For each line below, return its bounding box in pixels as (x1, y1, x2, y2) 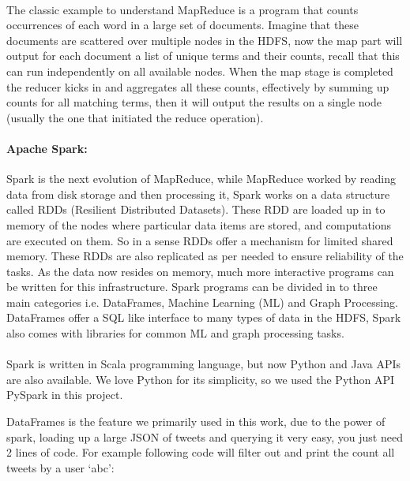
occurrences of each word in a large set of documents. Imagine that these (6, 17, 359, 33)
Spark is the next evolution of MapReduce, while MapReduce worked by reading (6, 170, 396, 187)
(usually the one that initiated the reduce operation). (6, 109, 264, 125)
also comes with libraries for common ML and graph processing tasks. (6, 325, 344, 341)
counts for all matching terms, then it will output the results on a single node (6, 94, 382, 110)
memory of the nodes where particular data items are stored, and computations (6, 216, 392, 233)
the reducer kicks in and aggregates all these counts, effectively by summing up (6, 78, 389, 95)
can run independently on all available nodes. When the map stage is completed (6, 62, 393, 79)
